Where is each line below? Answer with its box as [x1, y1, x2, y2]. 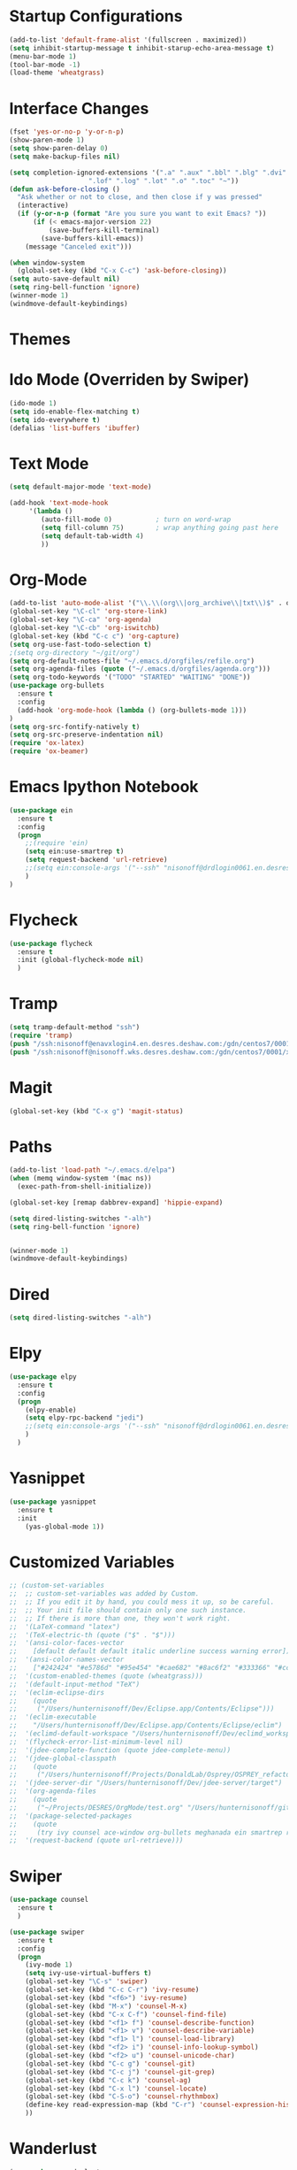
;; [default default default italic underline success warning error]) [9, 1647, 291, 1656]
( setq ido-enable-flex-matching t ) [9, 407, 141, 416]
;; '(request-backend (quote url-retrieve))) [9, 1836, 184, 1845]
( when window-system [9, 258, 86, 267]
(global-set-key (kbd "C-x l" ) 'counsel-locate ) [25, 2084, 208, 2093]
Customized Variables [9, 1551, 175, 1572]
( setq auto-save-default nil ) [9, 274, 121, 284]
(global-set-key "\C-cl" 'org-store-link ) [9, 607, 168, 616]
